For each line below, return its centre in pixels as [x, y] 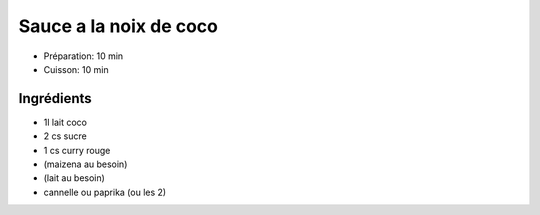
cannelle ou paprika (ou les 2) [105, 192]
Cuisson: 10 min [76, 69]
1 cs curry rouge [77, 150]
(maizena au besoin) [85, 164]
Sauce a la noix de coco [118, 26]
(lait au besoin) [74, 178]
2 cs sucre [65, 136]
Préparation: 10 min [83, 56]
